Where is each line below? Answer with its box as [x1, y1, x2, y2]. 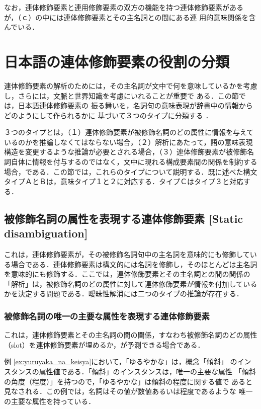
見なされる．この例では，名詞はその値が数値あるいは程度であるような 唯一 [4, 386, 253, 396]
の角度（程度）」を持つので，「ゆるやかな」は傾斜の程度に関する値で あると [4, 376, 253, 386]
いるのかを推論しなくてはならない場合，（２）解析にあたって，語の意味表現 [4, 136, 253, 147]
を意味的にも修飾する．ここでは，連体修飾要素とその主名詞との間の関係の [4, 269, 250, 279]
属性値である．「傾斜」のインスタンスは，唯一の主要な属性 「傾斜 [39, 366, 256, 376]
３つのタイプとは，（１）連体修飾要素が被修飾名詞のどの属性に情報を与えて [4, 127, 254, 137]
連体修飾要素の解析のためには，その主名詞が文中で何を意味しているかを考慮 [4, 80, 257, 91]
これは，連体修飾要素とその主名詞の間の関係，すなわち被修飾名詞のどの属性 [4, 330, 257, 340]
